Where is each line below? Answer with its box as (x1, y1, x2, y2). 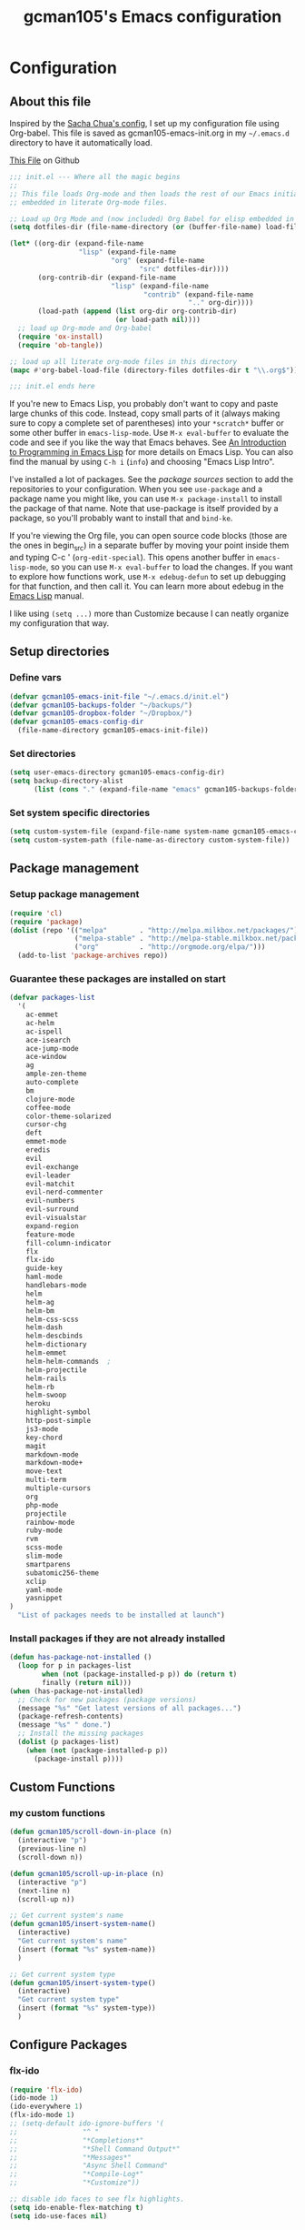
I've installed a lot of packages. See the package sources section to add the (9, 474, 293, 485)
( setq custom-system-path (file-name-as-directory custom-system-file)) (9, 835, 290, 845)
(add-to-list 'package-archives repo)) (17, 951, 169, 961)
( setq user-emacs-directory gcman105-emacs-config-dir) (9, 768, 225, 777)
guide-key (25, 1264, 64, 1273)
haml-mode (25, 1272, 64, 1282)
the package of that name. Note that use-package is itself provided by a (9, 503, 279, 514)
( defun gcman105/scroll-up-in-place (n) (9, 1869, 165, 1878)
